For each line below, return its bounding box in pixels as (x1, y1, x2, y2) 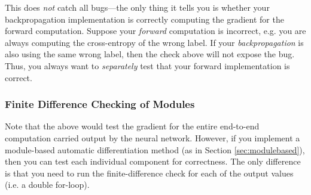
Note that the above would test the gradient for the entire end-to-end (5, 120, 260, 132)
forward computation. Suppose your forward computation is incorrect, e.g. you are (5, 24, 306, 37)
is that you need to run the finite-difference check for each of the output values (5, 166, 294, 179)
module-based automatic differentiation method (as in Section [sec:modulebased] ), (5, 143, 305, 156)
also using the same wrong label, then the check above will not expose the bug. (5, 48, 295, 60)
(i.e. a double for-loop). (5, 178, 90, 191)
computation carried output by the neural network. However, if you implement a (5, 131, 300, 144)
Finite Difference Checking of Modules (5, 97, 195, 112)
